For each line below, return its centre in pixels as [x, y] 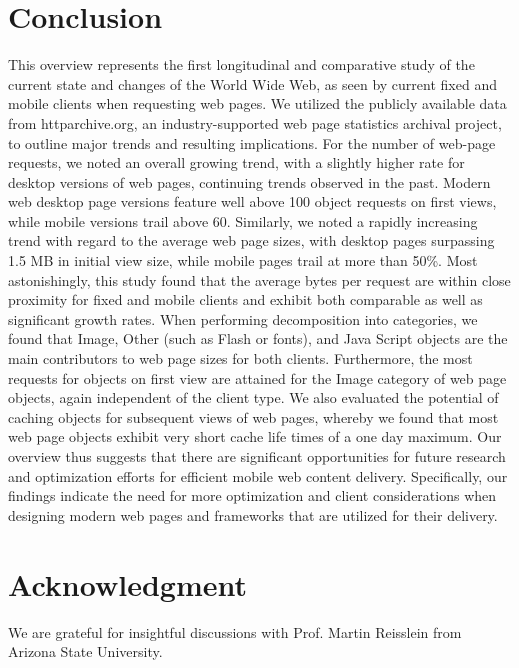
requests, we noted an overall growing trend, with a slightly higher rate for [236, 162]
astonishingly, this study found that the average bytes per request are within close [259, 279]
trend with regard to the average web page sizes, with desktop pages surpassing [251, 240]
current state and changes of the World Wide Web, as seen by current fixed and [252, 83]
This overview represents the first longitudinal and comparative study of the [241, 64]
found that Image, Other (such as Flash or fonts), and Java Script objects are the [258, 338]
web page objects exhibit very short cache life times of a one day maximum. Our [255, 436]
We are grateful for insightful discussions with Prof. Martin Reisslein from [235, 631]
